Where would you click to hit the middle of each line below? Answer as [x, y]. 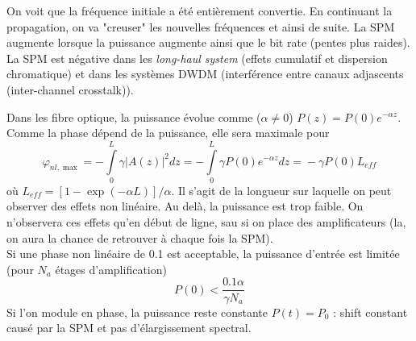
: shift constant [370, 312]
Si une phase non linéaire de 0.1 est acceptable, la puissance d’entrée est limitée [203, 254]
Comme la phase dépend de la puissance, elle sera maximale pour [168, 133]
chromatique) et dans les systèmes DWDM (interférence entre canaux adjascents [205, 74]
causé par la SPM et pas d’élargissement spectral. [129, 328]
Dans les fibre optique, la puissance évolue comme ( [134, 116]
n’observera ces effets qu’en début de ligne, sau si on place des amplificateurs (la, [206, 222]
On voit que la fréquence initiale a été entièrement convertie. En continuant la [200, 10]
